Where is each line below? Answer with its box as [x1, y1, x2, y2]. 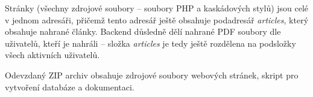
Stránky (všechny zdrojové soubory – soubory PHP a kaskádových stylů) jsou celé [5, 2, 309, 14]
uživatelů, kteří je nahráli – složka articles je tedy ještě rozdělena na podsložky [5, 37, 296, 49]
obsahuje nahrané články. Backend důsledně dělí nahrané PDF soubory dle [5, 25, 281, 38]
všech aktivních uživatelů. [5, 48, 100, 61]
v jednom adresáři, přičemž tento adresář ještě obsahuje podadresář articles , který [5, 13, 309, 26]
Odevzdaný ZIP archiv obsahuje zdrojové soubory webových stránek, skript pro [5, 68, 299, 81]
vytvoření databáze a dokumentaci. [5, 80, 134, 93]
